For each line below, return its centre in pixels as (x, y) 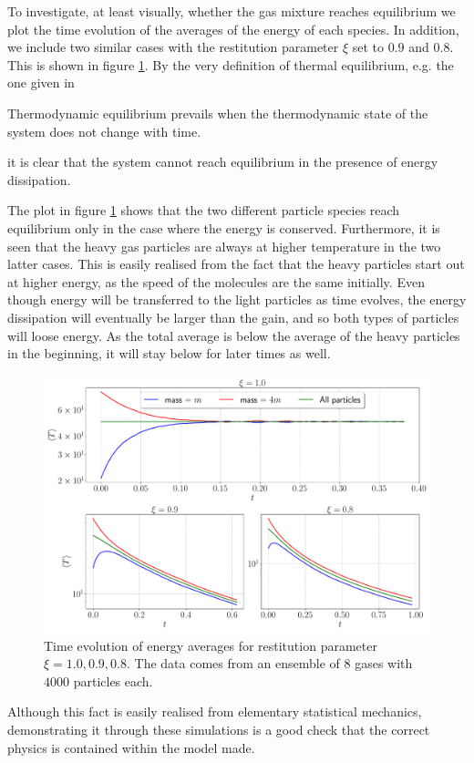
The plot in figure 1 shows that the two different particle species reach (204, 210)
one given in (41, 82)
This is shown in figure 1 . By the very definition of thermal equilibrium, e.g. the (231, 64)
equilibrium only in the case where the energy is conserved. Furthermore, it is (224, 227)
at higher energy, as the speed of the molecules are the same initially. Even (216, 281)
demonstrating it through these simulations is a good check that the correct (219, 730)
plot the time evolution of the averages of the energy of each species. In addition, (233, 29)
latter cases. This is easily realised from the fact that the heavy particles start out (236, 264)
